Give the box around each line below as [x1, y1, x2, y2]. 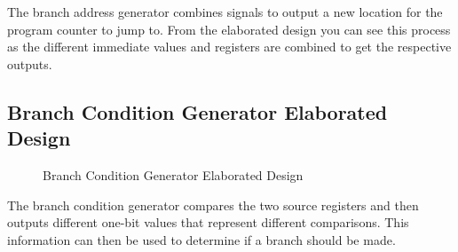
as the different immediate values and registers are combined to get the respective [7, 37, 452, 56]
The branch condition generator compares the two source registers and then [7, 195, 419, 214]
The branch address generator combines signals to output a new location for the [7, 3, 443, 20]
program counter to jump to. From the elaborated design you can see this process [7, 20, 451, 38]
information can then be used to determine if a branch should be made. [7, 230, 396, 248]
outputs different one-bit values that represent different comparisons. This [7, 213, 409, 232]
